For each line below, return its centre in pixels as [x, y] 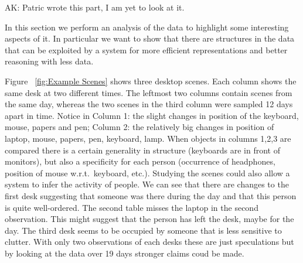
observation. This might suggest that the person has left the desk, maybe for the [149, 219]
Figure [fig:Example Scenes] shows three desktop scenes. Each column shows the [151, 81]
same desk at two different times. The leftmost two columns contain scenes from [149, 92]
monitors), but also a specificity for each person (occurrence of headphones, [140, 161]
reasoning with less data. [49, 61]
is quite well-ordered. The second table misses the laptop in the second [132, 207]
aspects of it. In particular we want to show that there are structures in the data [150, 38]
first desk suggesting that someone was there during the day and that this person [151, 195]
